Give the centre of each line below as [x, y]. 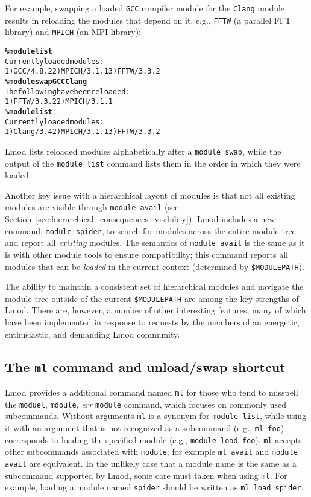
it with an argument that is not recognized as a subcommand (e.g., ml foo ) [145, 427]
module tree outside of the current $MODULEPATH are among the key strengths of [152, 298]
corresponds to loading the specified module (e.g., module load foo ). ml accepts [153, 439]
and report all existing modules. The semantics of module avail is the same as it [155, 242]
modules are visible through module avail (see [92, 207]
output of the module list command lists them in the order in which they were [153, 163]
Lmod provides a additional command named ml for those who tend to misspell [152, 392]
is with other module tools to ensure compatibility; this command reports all [146, 254]
